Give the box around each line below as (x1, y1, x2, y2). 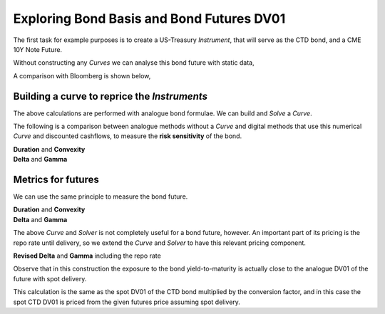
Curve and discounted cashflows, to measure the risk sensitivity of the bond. (13, 132, 242, 140)
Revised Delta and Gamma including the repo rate (13, 251, 162, 260)
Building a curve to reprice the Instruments (13, 90, 208, 103)
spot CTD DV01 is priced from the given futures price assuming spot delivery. (13, 298, 240, 306)
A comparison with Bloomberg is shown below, (13, 71, 151, 80)
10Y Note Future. (13, 45, 63, 53)
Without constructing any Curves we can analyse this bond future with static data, (13, 58, 255, 67)
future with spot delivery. (13, 274, 87, 283)
